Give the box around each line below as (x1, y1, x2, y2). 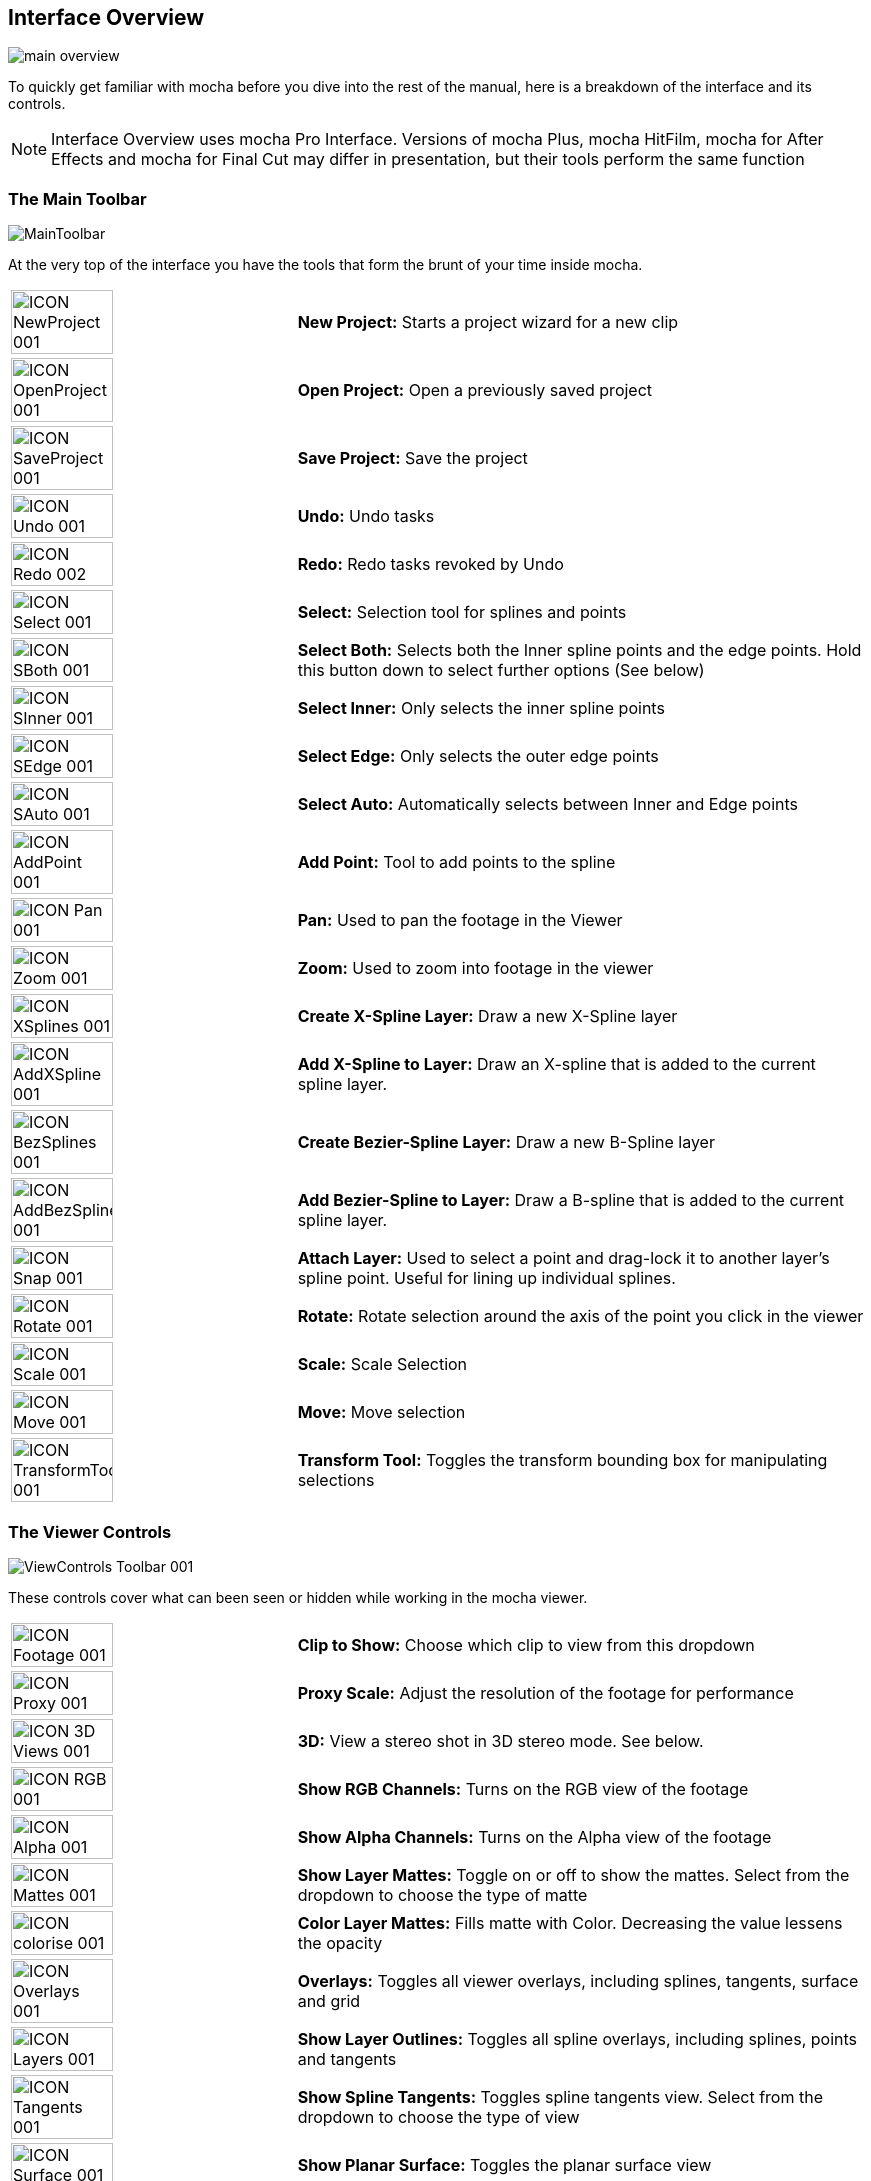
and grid (297, 1990, 361, 2011)
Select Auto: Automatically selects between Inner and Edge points (297, 794, 798, 815)
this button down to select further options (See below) (297, 660, 705, 681)
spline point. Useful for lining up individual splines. (297, 1268, 676, 1289)
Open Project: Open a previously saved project (297, 380, 653, 401)
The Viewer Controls (8, 1521, 172, 1542)
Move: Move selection (297, 1402, 466, 1423)
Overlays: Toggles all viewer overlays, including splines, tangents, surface (297, 1970, 859, 1991)
